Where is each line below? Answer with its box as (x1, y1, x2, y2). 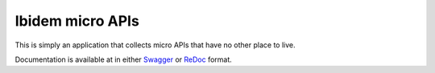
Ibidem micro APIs (14, 12, 140, 30)
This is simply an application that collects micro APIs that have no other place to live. (14, 40, 296, 50)
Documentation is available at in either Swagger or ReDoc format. (14, 55, 233, 64)
